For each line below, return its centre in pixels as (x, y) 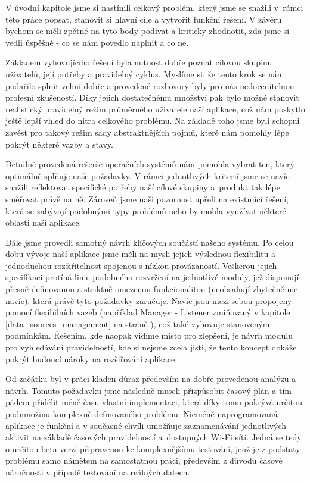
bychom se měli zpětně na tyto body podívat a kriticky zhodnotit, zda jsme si (148, 31)
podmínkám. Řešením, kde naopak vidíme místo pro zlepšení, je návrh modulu (149, 335)
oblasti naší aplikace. (44, 222)
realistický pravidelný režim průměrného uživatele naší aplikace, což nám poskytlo (155, 109)
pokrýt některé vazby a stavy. (59, 144)
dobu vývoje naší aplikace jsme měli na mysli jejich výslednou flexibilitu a (140, 254)
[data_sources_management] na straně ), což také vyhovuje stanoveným (138, 323)
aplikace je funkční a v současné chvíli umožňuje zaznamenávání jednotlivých (146, 425)
